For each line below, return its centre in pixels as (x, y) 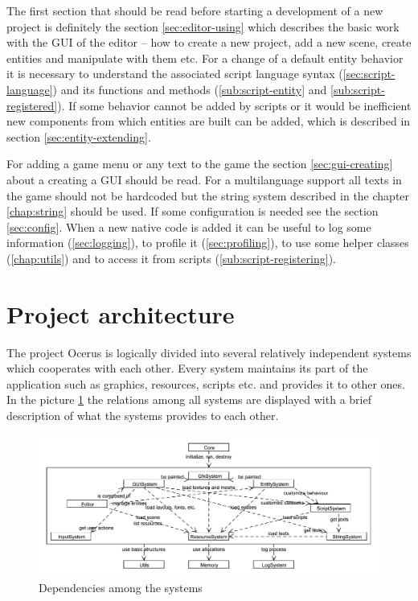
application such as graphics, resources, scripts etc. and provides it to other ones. (206, 383)
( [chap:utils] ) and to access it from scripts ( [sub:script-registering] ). (171, 258)
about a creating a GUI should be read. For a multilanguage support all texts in (204, 179)
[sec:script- (369, 74)
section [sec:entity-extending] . (79, 136)
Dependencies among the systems (121, 588)
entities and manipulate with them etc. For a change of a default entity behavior (205, 58)
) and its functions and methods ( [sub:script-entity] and (190, 89)
